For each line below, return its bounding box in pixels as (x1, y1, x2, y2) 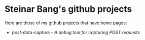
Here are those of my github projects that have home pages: (4, 20, 127, 26)
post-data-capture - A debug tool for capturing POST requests (11, 29, 140, 35)
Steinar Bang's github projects (4, 3, 132, 15)
